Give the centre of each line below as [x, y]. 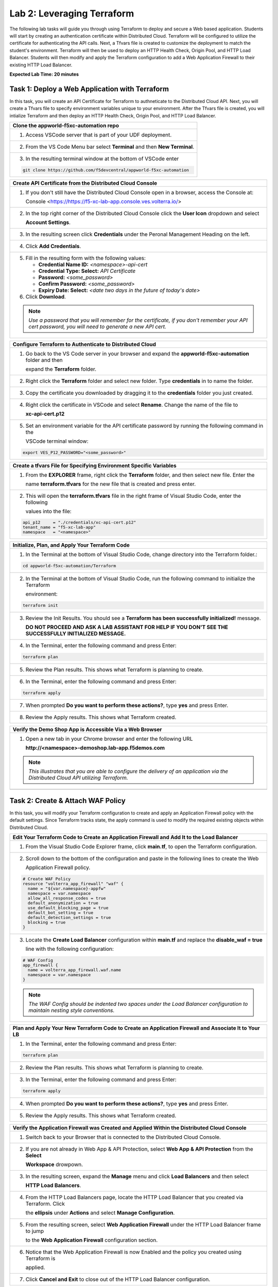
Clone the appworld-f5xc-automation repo [66, 125]
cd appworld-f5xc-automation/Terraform [69, 566]
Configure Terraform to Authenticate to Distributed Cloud [84, 344]
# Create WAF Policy [47, 879]
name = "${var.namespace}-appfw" [67, 889]
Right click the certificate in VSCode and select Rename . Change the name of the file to [132, 405]
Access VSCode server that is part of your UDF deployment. [99, 135]
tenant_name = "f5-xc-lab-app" [59, 527]
